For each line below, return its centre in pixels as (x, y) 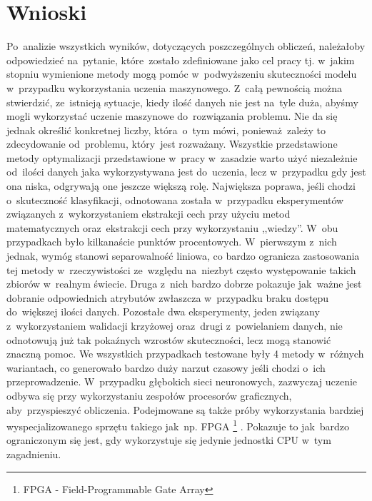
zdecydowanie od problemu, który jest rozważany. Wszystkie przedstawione (172, 144)
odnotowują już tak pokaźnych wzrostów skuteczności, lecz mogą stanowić (169, 339)
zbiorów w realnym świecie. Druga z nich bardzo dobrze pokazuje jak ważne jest (184, 284)
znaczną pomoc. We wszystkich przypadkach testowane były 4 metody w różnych (185, 354)
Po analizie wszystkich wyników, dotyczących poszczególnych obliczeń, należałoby (186, 46)
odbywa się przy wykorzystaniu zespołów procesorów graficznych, (149, 395)
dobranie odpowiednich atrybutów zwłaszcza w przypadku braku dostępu (168, 297)
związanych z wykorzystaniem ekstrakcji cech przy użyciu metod (149, 214)
